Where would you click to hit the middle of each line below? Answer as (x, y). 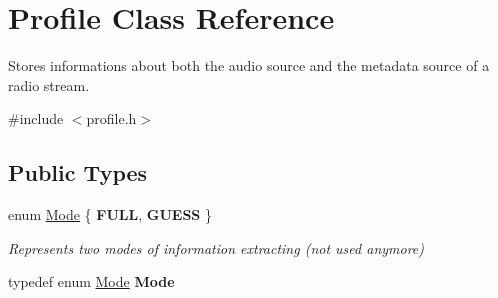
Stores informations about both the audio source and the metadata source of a (249, 65)
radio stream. (49, 84)
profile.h (111, 118)
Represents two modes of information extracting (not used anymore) (216, 247)
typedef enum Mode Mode (91, 281)
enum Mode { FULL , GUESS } (110, 214)
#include (36, 118)
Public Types (78, 172)
